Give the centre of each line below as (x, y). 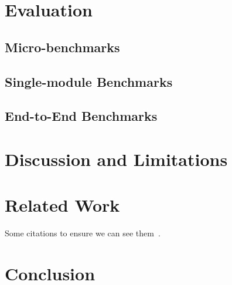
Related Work (62, 205)
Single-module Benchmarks (89, 81)
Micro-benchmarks (62, 47)
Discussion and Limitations (116, 159)
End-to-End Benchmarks (81, 116)
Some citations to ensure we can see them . (83, 233)
